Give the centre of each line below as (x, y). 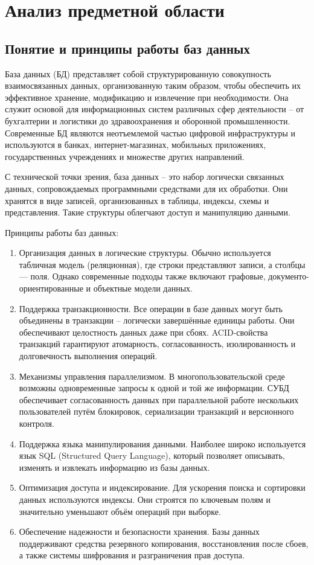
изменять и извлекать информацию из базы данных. (114, 467)
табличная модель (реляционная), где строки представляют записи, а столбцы (162, 264)
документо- (289, 276)
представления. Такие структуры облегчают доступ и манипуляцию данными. (148, 212)
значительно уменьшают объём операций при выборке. (120, 511)
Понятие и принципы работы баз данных (128, 48)
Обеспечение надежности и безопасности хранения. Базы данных (139, 531)
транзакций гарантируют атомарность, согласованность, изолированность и (157, 344)
